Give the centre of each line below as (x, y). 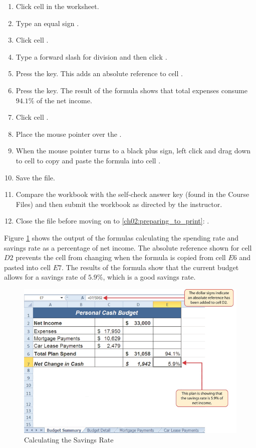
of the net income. (64, 100)
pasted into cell (28, 267)
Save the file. (35, 177)
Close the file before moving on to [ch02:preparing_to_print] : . (112, 221)
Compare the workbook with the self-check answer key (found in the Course (133, 194)
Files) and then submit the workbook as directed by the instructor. (119, 204)
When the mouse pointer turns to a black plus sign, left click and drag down (133, 151)
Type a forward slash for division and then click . (91, 56)
